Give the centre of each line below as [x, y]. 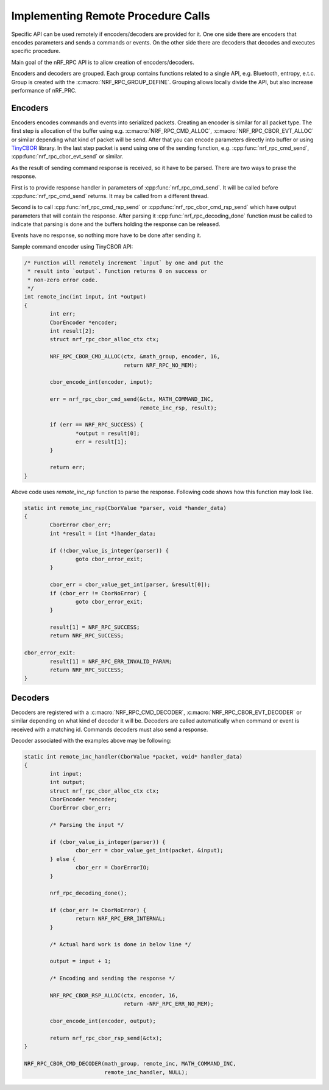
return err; [67, 467]
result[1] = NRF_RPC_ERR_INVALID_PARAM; [111, 661]
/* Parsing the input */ [87, 825]
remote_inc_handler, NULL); [146, 1072]
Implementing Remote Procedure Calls [111, 16]
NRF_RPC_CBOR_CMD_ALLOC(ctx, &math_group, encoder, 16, [135, 357]
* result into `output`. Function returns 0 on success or [118, 271]
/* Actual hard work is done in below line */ [120, 944]
